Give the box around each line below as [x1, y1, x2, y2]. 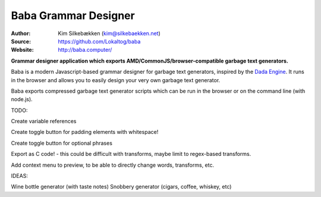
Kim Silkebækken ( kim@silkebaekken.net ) [58, 30, 160, 37]
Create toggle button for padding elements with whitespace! [11, 129, 159, 136]
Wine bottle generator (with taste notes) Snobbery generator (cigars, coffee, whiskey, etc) [11, 183, 232, 190]
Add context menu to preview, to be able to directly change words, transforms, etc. [11, 161, 214, 168]
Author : [11, 30, 31, 37]
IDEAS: [11, 173, 28, 180]
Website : [11, 46, 34, 54]
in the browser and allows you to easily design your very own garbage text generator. [11, 76, 221, 83]
